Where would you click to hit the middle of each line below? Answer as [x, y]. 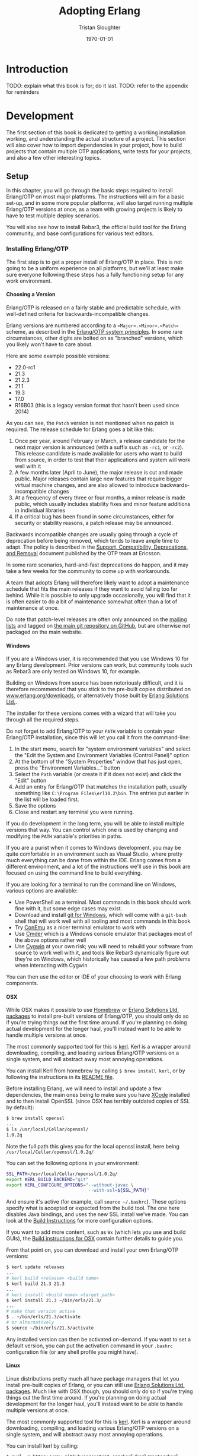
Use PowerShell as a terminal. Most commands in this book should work [103, 902]
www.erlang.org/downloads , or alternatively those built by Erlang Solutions [97, 695]
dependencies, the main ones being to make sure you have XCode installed [98, 1095]
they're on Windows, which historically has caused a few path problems [102, 959]
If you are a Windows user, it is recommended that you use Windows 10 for [97, 659]
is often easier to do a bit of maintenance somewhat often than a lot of [92, 602]
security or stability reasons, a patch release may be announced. [94, 523]
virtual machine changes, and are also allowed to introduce [87, 485]
